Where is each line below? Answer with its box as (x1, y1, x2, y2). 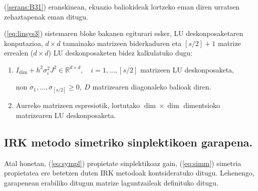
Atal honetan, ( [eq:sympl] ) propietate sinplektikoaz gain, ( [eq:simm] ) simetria (4, 157, 241, 168)
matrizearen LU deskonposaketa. (16, 109, 116, 120)
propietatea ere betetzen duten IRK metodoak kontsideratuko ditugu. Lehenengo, (4, 167, 254, 178)
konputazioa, (4, 37, 43, 48)
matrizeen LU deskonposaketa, (140, 64, 234, 74)
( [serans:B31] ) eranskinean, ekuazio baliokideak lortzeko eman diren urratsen (4, 1, 240, 11)
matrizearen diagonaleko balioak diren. (92, 81, 211, 92)
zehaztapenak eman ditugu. (4, 11, 89, 21)
